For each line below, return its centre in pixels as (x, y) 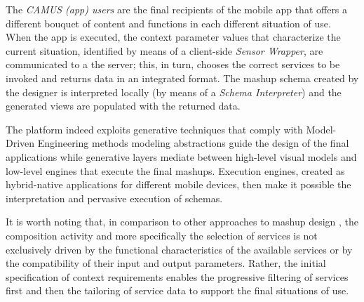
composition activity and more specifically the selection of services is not (162, 235)
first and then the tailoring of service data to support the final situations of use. (177, 290)
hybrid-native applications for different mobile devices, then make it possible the (178, 184)
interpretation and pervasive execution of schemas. (114, 198)
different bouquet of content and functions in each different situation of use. (168, 23)
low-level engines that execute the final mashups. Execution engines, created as (175, 170)
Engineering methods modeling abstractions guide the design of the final (193, 143)
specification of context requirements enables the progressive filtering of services (177, 276)
